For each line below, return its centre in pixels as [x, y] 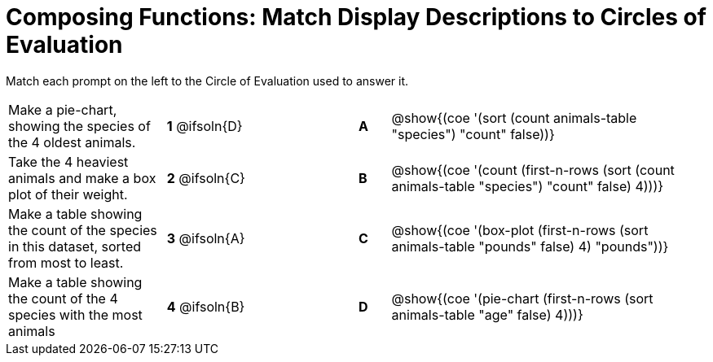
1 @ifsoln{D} [205, 126]
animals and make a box [82, 178]
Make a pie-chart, [63, 109]
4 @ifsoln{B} [206, 306]
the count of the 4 [63, 298]
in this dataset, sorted [75, 246]
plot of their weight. [68, 194]
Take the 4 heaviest [68, 161]
